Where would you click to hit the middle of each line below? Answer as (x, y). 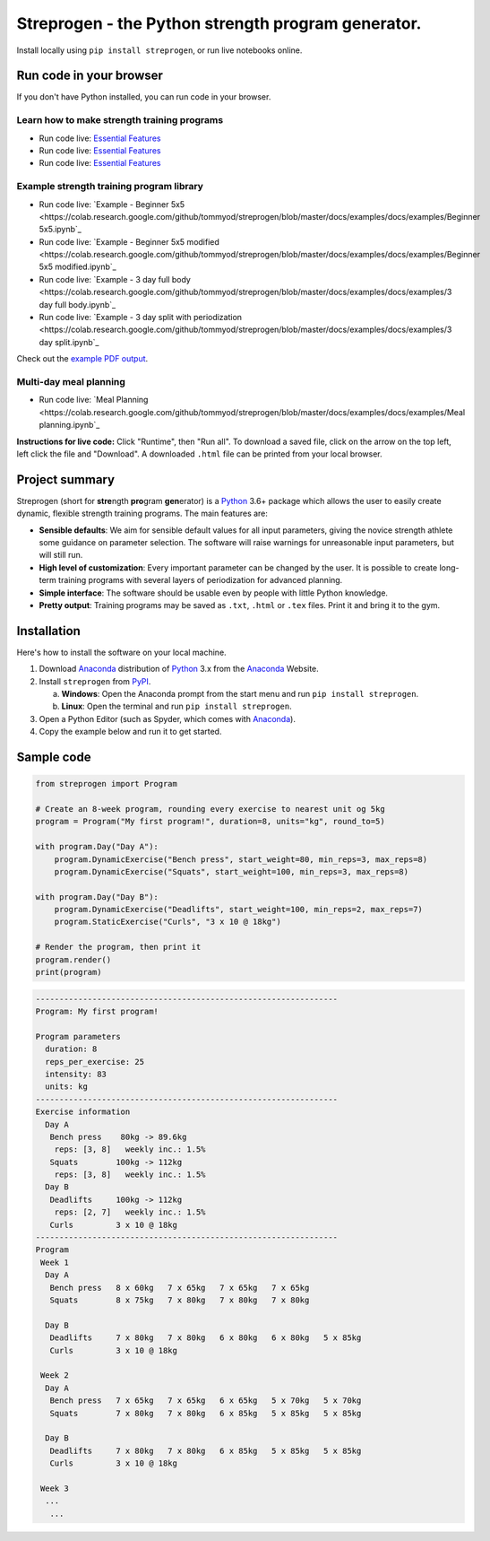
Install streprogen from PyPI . (95, 681)
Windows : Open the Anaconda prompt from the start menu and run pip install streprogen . (240, 694)
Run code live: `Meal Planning (94, 400)
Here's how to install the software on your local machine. (122, 652)
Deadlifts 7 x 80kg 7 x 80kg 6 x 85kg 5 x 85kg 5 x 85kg (206, 1450)
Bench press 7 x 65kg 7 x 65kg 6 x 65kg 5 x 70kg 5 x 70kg (206, 1401)
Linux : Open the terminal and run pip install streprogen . (176, 706)
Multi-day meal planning (71, 381)
